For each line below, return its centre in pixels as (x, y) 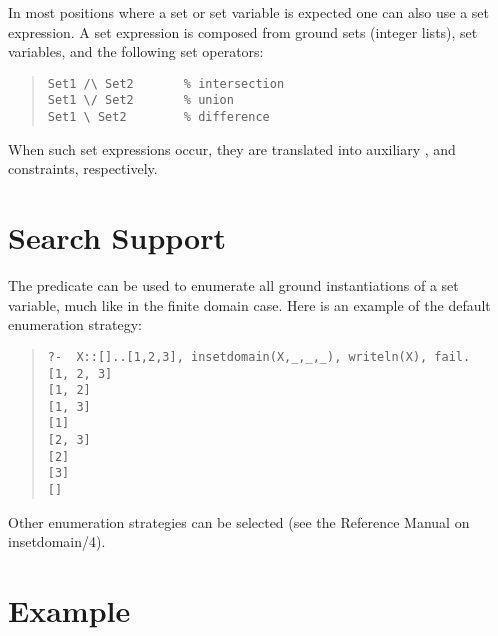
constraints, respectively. (83, 168)
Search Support (117, 237)
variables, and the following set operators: (136, 51)
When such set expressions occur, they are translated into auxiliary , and (232, 148)
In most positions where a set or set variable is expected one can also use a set (248, 12)
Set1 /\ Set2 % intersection (166, 83)
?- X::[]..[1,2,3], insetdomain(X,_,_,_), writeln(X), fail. (259, 356)
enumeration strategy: (75, 324)
